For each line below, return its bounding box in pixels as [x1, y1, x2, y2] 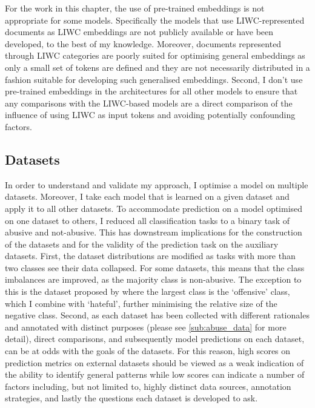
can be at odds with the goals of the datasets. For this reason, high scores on [5, 344, 291, 357]
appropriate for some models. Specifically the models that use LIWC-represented [5, 13, 305, 26]
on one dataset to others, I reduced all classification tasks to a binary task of [5, 214, 290, 226]
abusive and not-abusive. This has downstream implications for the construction [5, 226, 302, 239]
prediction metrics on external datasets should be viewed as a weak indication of [5, 356, 304, 369]
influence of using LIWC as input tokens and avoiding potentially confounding [5, 108, 296, 121]
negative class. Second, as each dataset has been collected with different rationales [5, 309, 310, 321]
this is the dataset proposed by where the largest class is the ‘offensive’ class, [5, 285, 290, 298]
